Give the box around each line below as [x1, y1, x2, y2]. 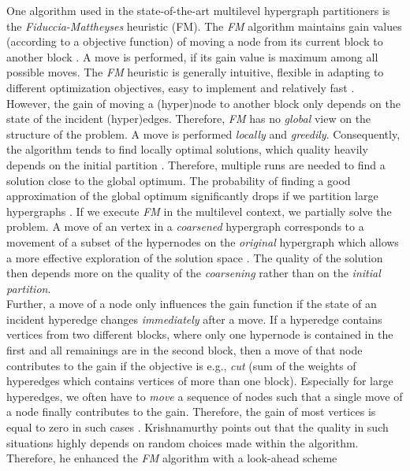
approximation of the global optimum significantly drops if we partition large [6, 187, 378, 204]
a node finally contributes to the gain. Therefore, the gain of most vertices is [6, 403, 376, 420]
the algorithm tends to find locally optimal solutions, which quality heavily [6, 141, 368, 158]
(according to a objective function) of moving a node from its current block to [6, 33, 383, 50]
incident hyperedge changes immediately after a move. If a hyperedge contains [6, 310, 382, 327]
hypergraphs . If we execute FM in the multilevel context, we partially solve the [6, 202, 392, 219]
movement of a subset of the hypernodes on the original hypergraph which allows [6, 233, 399, 250]
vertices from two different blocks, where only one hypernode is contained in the [6, 326, 393, 343]
